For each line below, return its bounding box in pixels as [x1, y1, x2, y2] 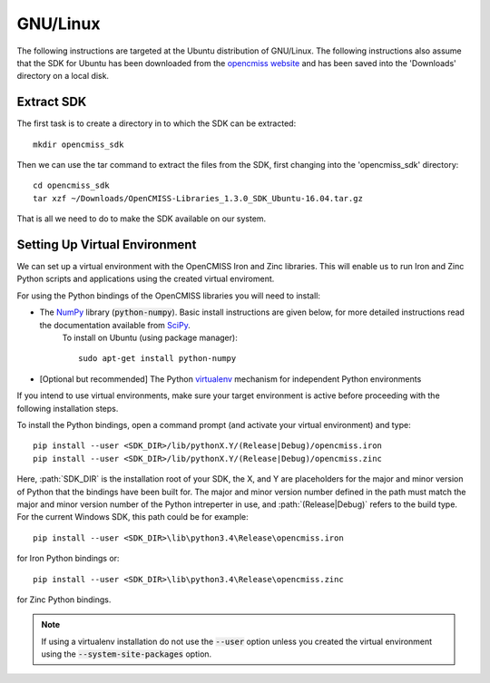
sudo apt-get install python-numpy [78, 354, 237, 364]
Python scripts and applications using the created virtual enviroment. [16, 273, 275, 285]
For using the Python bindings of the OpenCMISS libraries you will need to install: [16, 290, 321, 301]
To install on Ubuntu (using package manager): [62, 332, 238, 344]
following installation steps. [16, 403, 119, 414]
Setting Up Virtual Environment [16, 237, 197, 252]
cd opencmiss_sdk [33, 181, 110, 190]
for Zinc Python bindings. [16, 594, 112, 605]
